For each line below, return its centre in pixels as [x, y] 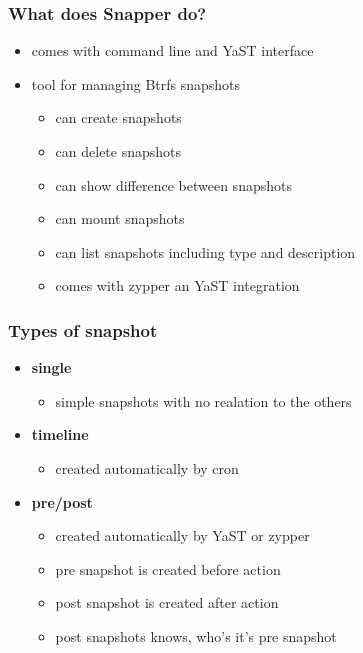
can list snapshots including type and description [205, 251]
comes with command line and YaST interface [172, 50]
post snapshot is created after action [167, 602]
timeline [60, 434]
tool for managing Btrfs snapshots [136, 83]
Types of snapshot [83, 329]
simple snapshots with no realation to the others [203, 400]
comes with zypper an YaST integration [177, 285]
